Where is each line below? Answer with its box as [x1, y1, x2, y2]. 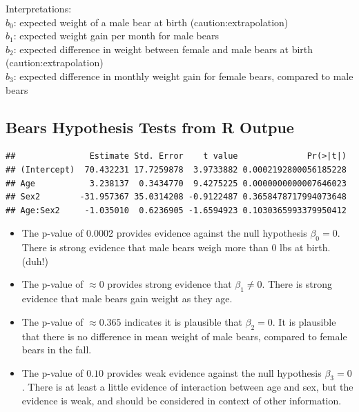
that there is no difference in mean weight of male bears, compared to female [21, 328, 347, 343]
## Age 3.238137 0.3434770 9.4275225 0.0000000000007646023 [6, 178, 347, 188]
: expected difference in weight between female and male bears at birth [13, 41, 313, 56]
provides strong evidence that [107, 277, 232, 291]
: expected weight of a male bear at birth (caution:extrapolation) [13, 14, 289, 29]
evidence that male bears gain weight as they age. [21, 291, 233, 306]
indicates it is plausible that [124, 314, 242, 328]
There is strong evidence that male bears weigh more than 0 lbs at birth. [21, 240, 331, 255]
